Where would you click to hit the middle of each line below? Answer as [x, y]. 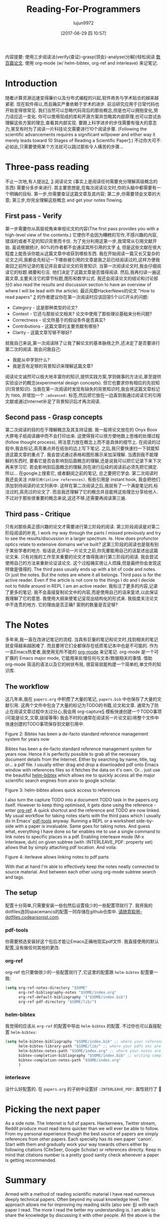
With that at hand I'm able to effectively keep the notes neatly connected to [82, 867]
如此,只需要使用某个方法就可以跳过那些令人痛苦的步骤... [66, 146]
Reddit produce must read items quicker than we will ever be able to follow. [82, 1128]
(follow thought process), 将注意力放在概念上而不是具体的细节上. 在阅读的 [81, 442]
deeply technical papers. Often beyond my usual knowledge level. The [77, 1199]
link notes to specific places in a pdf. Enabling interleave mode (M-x [75, 837]
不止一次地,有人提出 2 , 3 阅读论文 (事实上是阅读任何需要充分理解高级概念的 [82, 181]
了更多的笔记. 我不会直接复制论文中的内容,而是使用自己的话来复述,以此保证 [82, 592]
